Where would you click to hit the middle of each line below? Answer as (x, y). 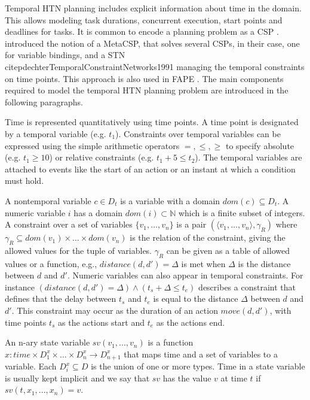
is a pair (191, 224)
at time (234, 378)
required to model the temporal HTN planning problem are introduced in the (147, 90)
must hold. (24, 181)
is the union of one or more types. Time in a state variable (198, 366)
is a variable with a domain (170, 200)
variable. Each (31, 366)
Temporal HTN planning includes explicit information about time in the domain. (153, 8)
